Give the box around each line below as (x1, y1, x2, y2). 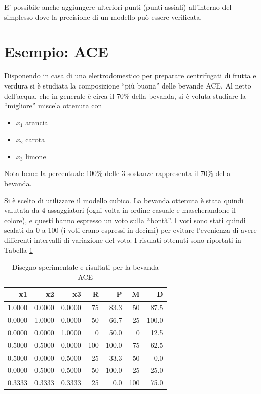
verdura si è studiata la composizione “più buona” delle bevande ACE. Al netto (4, 80, 251, 91)
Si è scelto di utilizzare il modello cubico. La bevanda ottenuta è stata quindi (4, 195, 244, 205)
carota (25, 134, 45, 145)
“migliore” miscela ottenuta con (4, 100, 102, 111)
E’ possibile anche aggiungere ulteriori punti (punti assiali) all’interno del (4, 2, 232, 12)
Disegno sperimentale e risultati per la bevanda (12, 261, 159, 272)
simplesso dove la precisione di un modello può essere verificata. (4, 11, 202, 22)
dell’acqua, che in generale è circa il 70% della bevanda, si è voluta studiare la (4, 90, 246, 101)
